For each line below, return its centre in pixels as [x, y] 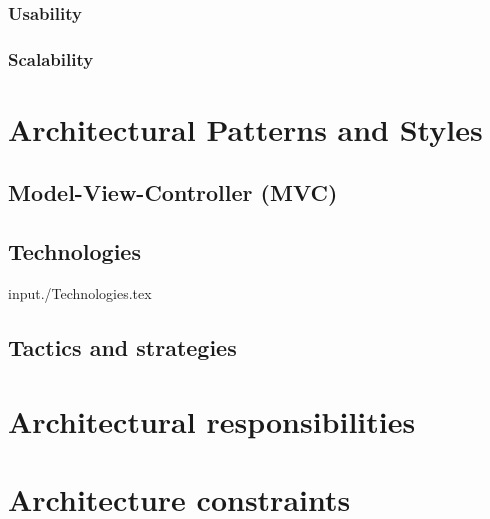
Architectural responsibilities [212, 420]
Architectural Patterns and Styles [245, 128]
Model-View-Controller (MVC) [173, 192]
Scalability [51, 58]
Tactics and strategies [122, 347]
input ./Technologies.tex [80, 293]
